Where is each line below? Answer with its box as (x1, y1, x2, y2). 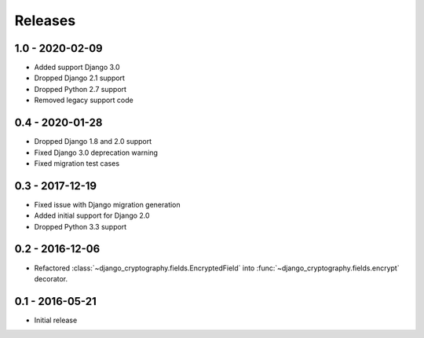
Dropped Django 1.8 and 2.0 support (34, 137, 152, 146)
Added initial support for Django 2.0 (34, 211, 150, 220)
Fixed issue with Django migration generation (34, 200, 181, 209)
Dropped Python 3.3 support (34, 222, 127, 231)
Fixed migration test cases (34, 158, 120, 168)
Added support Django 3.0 (34, 63, 121, 72)
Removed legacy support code (34, 95, 133, 105)
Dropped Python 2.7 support (34, 84, 127, 94)
